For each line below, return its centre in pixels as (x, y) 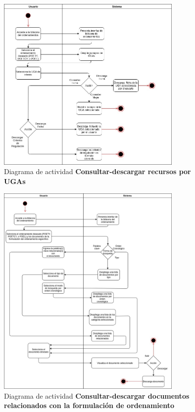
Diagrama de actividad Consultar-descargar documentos (97, 395)
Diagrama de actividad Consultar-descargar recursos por (97, 171)
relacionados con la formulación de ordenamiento (89, 405)
